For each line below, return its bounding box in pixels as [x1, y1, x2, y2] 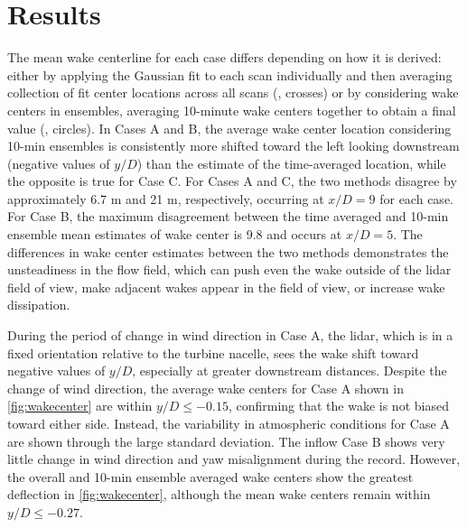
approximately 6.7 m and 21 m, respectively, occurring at [7, 189, 324, 208]
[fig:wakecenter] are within [7, 396, 153, 415]
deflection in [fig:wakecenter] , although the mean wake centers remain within [7, 485, 431, 504]
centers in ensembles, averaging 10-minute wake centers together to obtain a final [7, 100, 456, 119]
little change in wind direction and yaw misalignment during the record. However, [7, 449, 461, 468]
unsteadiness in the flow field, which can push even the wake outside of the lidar [7, 260, 452, 279]
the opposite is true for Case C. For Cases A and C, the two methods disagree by [7, 171, 457, 190]
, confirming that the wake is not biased [228, 396, 449, 415]
